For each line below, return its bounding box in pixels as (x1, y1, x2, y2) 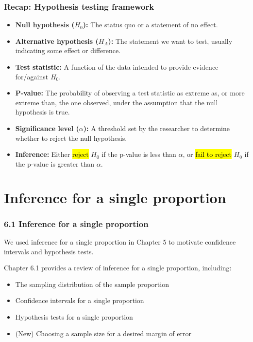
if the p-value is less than (101, 149, 176, 159)
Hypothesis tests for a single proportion (15, 311, 133, 322)
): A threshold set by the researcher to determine (83, 123, 230, 133)
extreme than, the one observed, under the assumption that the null (15, 97, 218, 107)
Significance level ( (15, 123, 79, 133)
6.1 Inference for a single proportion (4, 217, 149, 229)
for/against (15, 71, 49, 81)
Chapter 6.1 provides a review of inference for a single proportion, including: (4, 263, 232, 273)
